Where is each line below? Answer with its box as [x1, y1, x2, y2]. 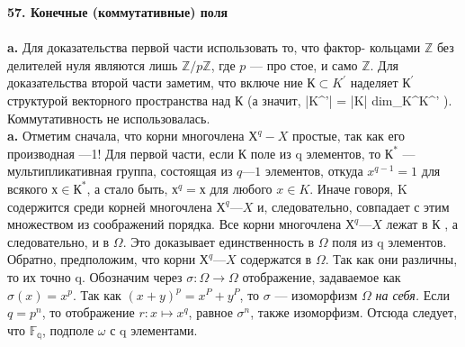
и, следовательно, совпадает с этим [256, 196, 450, 215]
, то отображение [41, 303, 135, 322]
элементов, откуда [265, 161, 363, 180]
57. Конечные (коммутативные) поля [7, 3, 228, 21]
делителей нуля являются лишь [7, 55, 178, 74]
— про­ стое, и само [250, 55, 358, 74]
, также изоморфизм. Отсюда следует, [250, 303, 458, 322]
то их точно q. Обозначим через [7, 267, 183, 286]
